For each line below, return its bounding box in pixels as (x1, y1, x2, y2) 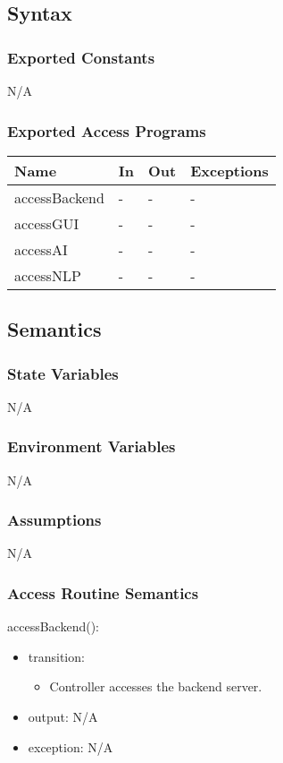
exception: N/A (28, 737, 113, 756)
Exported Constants (7, 46, 155, 68)
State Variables (7, 362, 119, 384)
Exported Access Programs (7, 119, 206, 141)
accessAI (14, 238, 68, 260)
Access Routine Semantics (7, 581, 199, 604)
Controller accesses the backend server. (49, 677, 262, 696)
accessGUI (14, 212, 79, 234)
